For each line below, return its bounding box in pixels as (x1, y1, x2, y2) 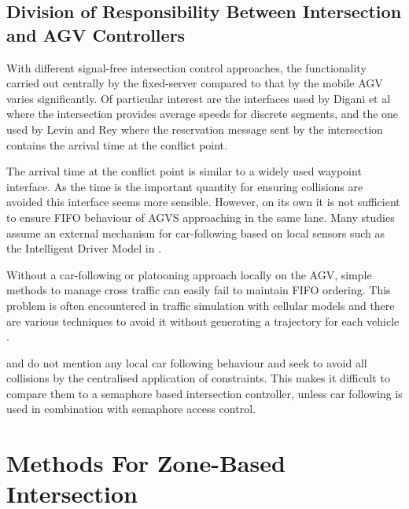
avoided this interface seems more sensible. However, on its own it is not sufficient (6, 194, 400, 210)
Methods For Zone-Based (6, 447, 286, 479)
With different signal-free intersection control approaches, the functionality (6, 59, 367, 76)
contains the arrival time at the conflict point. (6, 136, 227, 153)
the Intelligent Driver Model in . (6, 240, 162, 256)
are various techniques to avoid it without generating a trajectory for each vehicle (6, 312, 400, 329)
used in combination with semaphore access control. (6, 400, 256, 417)
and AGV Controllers (6, 22, 186, 46)
